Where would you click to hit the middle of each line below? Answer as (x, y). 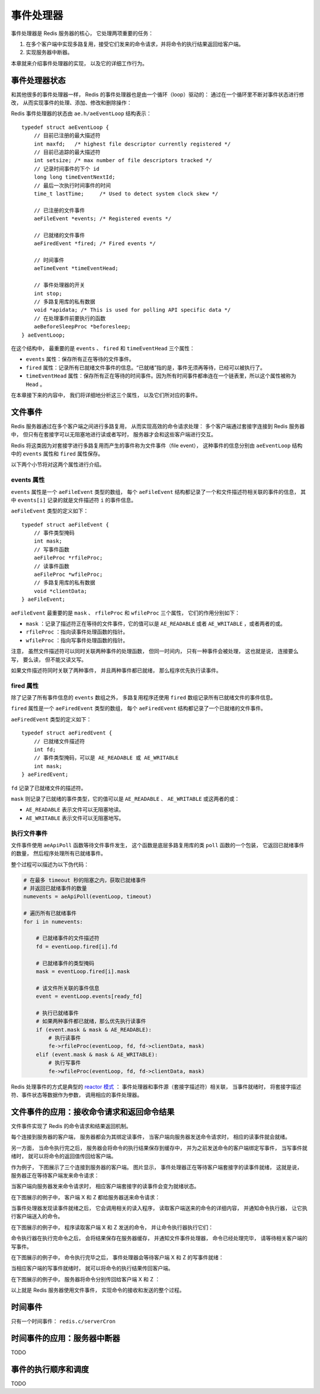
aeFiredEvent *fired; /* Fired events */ (95, 244)
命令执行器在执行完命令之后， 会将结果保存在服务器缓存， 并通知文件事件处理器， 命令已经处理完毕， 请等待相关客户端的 (159, 1238)
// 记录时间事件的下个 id (67, 169)
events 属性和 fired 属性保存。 (63, 454)
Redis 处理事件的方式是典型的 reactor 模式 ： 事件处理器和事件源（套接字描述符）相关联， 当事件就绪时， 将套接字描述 (156, 1086)
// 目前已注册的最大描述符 (67, 136)
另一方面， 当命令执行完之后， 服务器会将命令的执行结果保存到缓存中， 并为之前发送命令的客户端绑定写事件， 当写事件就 (159, 1148)
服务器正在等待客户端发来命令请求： (55, 1175)
